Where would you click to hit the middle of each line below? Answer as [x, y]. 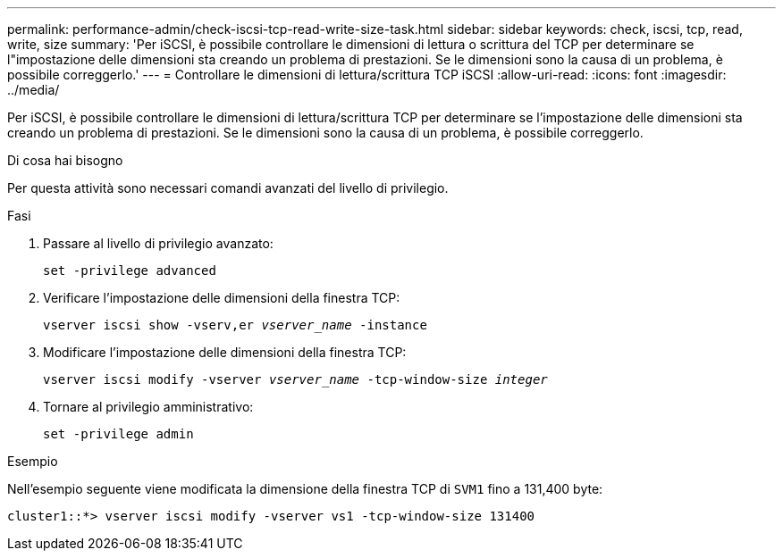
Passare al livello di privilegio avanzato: [158, 243]
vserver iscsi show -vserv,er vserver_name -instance [235, 325]
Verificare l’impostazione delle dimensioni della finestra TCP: [222, 298]
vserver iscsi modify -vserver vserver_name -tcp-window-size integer [295, 379]
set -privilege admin [118, 434]
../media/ [34, 90]
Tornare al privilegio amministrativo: [148, 407]
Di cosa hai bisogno [65, 160]
